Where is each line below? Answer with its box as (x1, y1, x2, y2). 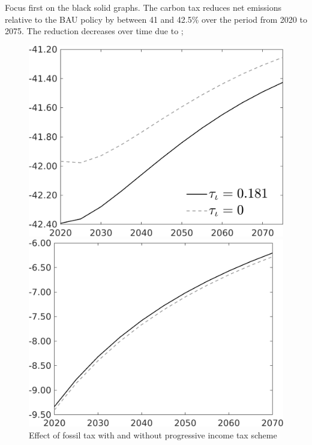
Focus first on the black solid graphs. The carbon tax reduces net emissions (5, 1, 282, 13)
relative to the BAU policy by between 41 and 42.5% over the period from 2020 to (5, 13, 307, 25)
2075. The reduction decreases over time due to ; (5, 25, 184, 37)
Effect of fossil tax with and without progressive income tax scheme (29, 428, 277, 441)
